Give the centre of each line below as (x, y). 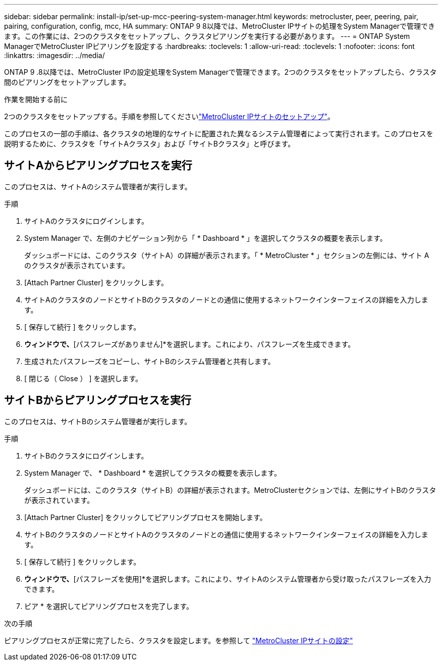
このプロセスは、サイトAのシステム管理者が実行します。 (98, 186)
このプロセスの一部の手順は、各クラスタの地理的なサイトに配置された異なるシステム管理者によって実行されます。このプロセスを (219, 134)
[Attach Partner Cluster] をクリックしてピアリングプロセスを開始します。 (146, 517)
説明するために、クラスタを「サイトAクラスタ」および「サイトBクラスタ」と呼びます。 (150, 144)
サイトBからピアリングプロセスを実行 (98, 400)
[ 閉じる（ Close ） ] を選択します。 (84, 378)
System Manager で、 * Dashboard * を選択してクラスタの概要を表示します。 (153, 473)
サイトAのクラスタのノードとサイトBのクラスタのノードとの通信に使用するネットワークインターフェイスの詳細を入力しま (226, 299)
